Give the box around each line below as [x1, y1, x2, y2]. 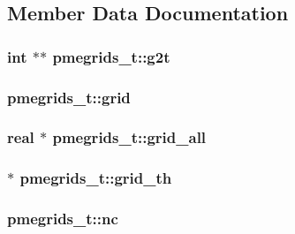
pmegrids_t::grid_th [19, 167, 172, 189]
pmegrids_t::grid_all [52, 126, 207, 148]
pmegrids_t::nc [7, 208, 118, 230]
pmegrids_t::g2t [52, 45, 170, 67]
